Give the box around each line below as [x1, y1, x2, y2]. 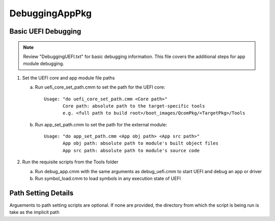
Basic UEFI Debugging [9, 27, 81, 36]
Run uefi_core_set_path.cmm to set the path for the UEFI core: [35, 84, 166, 90]
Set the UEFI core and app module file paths [22, 74, 115, 81]
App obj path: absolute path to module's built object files [63, 141, 218, 146]
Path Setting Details [9, 188, 74, 197]
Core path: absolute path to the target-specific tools [63, 103, 205, 109]
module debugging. [23, 61, 65, 67]
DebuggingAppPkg [9, 8, 92, 19]
